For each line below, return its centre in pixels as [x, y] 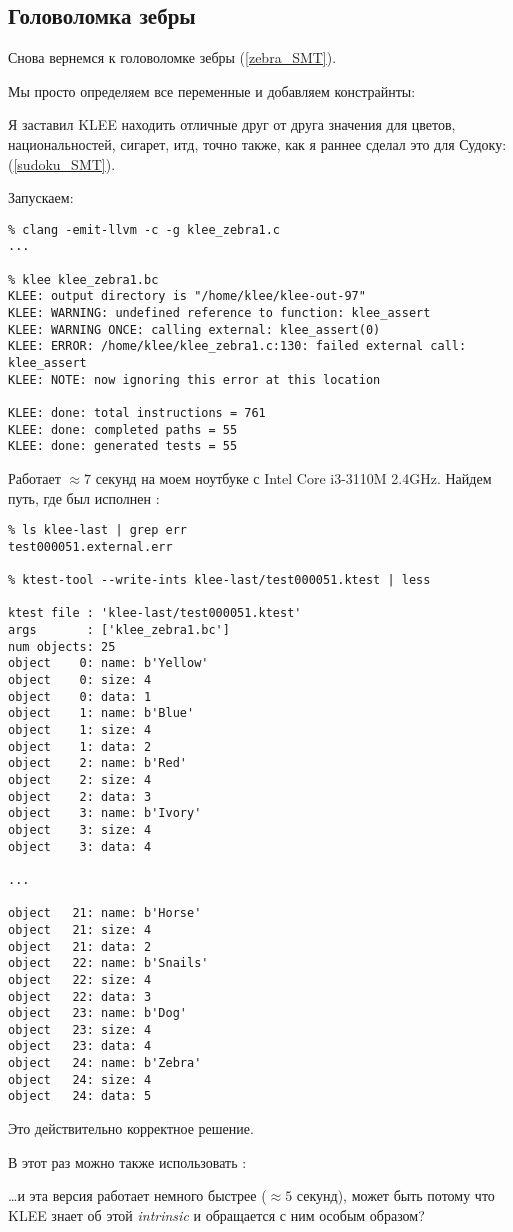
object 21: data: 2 [80, 946]
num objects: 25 [62, 646]
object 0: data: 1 [80, 696]
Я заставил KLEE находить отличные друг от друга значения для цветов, [232, 124]
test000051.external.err [90, 546]
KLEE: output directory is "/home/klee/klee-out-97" [187, 296]
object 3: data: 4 [80, 846]
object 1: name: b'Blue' [101, 713]
